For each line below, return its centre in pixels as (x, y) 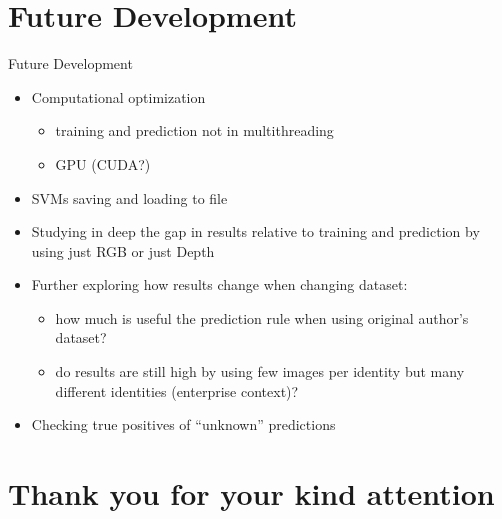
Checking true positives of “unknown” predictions (183, 424)
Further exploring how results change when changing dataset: (219, 284)
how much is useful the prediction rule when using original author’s (262, 317)
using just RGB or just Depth (123, 250)
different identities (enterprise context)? (177, 390)
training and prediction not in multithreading (194, 130)
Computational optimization (118, 96)
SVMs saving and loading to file (129, 197)
